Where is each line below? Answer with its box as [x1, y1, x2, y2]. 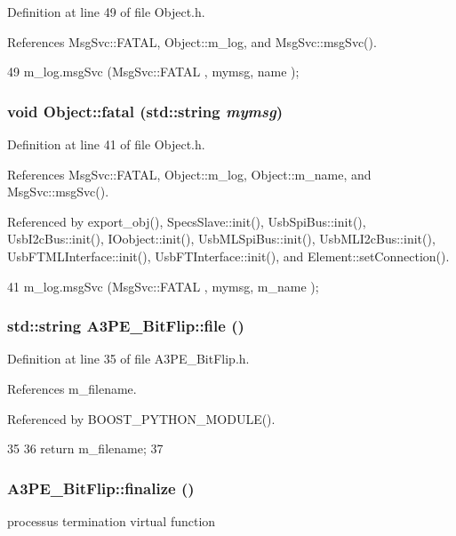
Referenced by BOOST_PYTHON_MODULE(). [7, 409, 276, 428]
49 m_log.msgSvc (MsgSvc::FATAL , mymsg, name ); [7, 62, 300, 81]
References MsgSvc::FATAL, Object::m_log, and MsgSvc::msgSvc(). [7, 32, 377, 51]
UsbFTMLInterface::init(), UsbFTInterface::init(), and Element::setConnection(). [7, 246, 450, 265]
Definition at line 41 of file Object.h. [7, 135, 205, 153]
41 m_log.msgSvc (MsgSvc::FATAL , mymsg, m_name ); [7, 276, 319, 295]
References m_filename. [7, 379, 137, 397]
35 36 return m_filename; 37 [7, 439, 164, 458]
